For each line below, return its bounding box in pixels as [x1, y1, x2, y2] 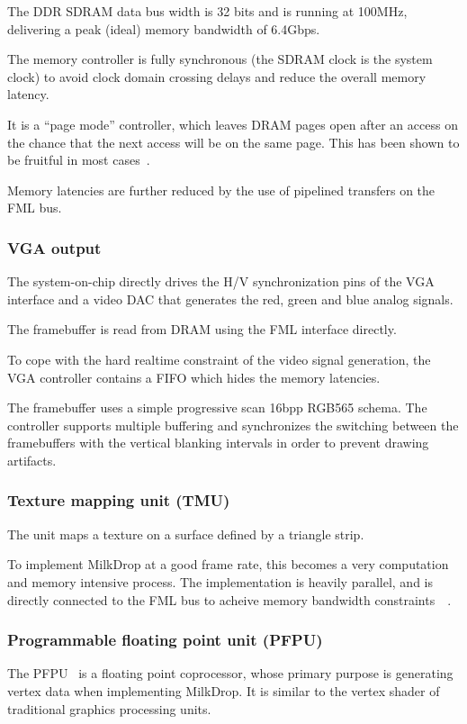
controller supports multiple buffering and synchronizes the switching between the [7, 415, 459, 434]
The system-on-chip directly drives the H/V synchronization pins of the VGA [7, 272, 435, 291]
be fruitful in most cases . [7, 150, 150, 169]
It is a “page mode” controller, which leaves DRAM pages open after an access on [7, 114, 458, 133]
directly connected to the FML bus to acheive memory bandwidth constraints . [7, 590, 452, 609]
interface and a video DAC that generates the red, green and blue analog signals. [7, 289, 454, 308]
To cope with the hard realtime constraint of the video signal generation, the [7, 349, 431, 368]
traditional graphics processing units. [7, 699, 211, 718]
